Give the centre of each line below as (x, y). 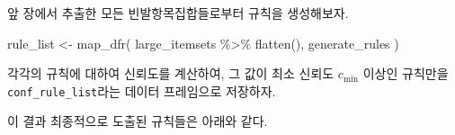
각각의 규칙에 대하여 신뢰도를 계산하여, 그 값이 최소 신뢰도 (171, 73)
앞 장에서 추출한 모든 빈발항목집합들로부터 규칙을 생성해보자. (178, 13)
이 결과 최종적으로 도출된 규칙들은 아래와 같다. (138, 121)
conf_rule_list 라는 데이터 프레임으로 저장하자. (142, 90)
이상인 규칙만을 (406, 73)
